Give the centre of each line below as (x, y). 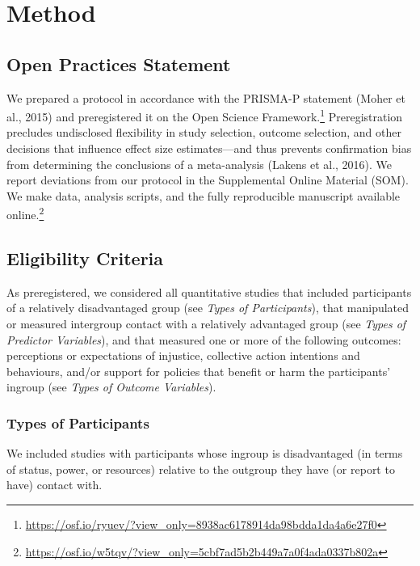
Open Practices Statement (119, 63)
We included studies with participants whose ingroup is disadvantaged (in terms (205, 453)
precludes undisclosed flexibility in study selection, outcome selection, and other (204, 132)
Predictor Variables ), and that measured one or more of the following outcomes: (204, 339)
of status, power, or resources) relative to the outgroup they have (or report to (201, 469)
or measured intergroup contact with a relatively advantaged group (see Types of (206, 324)
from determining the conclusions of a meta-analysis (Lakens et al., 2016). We (199, 164)
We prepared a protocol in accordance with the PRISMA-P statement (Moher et (206, 97)
